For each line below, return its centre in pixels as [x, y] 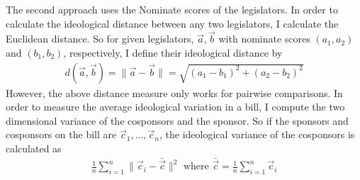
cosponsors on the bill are [61, 134]
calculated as [34, 148]
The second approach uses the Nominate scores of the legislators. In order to [172, 9]
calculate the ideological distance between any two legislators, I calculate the [172, 23]
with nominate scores [264, 39]
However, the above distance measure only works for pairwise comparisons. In [174, 92]
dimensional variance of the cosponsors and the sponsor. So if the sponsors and [177, 120]
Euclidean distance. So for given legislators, [100, 39]
